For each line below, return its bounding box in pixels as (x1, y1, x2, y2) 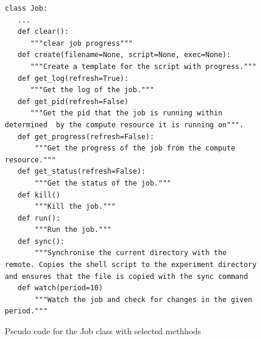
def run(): (17, 214, 61, 222)
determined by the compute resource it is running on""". (5, 120, 244, 129)
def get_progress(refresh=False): (17, 132, 154, 141)
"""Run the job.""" (35, 225, 111, 234)
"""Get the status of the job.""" (35, 178, 172, 187)
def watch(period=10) (17, 284, 103, 293)
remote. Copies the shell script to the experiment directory (5, 260, 257, 269)
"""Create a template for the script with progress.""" (30, 62, 257, 71)
